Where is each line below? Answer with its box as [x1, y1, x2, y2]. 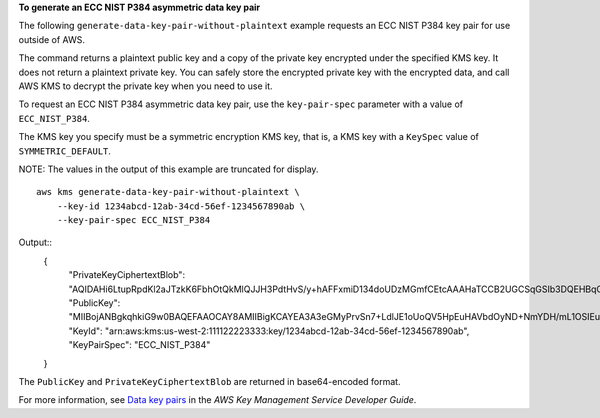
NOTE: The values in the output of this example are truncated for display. [18, 163, 319, 175]
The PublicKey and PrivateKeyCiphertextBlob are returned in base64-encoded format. [18, 375, 401, 387]
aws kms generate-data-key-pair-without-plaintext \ [36, 186, 300, 198]
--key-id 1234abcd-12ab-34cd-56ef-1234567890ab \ [56, 200, 305, 212]
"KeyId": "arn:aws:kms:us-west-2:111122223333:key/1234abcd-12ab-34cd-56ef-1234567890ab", [68, 325, 470, 337]
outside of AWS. [18, 33, 85, 45]
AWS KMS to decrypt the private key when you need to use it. [18, 80, 274, 92]
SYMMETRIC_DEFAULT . [18, 145, 112, 157]
